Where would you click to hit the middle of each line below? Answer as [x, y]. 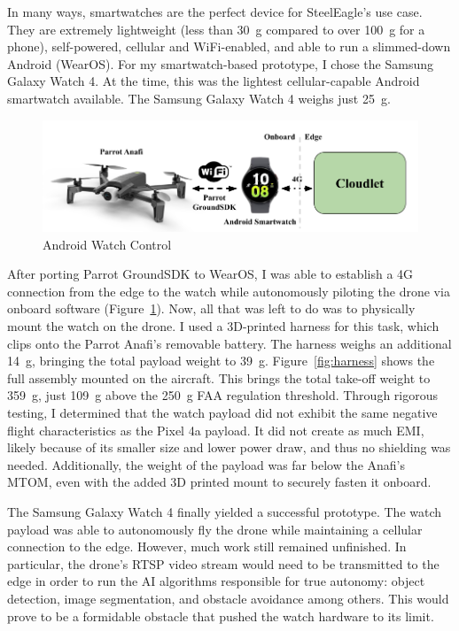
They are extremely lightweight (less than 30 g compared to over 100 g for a [216, 29]
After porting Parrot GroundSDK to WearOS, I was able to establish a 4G [210, 274]
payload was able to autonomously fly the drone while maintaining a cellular [215, 529]
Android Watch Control [107, 244]
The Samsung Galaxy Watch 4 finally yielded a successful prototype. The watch [225, 511]
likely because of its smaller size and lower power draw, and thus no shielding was [229, 447]
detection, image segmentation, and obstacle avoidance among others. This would [228, 598]
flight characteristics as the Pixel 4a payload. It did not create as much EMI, [216, 430]
